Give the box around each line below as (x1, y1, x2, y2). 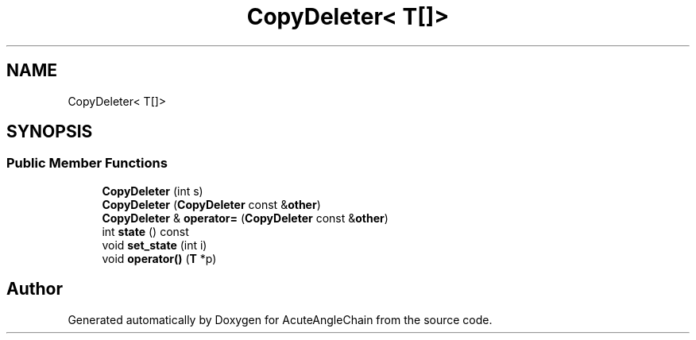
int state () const (102, 224, 189, 238)
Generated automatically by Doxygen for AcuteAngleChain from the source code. (68, 312, 493, 326)
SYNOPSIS (6, 122, 93, 142)
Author (6, 279, 63, 299)
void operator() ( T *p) (102, 251, 217, 265)
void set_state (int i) (102, 238, 207, 252)
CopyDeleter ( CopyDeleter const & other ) (102, 197, 321, 211)
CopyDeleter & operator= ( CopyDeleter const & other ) (102, 211, 389, 225)
